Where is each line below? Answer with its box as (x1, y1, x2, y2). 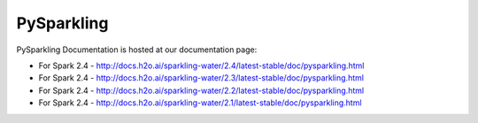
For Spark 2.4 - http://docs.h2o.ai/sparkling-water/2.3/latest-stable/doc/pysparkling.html (38, 73, 365, 83)
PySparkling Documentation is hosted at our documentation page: (16, 44, 258, 55)
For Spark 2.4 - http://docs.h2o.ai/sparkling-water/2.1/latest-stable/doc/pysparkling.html (38, 97, 362, 108)
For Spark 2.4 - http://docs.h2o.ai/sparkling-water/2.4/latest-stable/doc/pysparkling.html (38, 60, 365, 71)
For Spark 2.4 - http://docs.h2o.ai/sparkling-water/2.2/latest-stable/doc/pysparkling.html (38, 85, 365, 96)
